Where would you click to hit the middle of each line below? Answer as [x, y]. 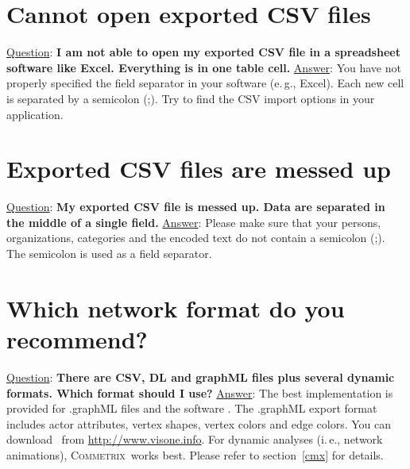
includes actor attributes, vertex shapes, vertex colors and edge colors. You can [199, 423]
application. [35, 114]
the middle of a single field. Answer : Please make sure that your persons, [194, 222]
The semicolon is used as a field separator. [109, 253]
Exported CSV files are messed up [199, 169]
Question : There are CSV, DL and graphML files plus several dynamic [201, 377]
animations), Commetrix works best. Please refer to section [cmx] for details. [195, 454]
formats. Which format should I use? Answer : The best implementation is [200, 392]
